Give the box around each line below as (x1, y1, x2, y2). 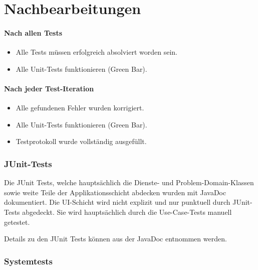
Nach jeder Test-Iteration (4, 83, 94, 93)
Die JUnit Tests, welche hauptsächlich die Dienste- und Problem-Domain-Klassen (4, 177, 254, 188)
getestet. (4, 216, 30, 227)
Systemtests (4, 254, 53, 267)
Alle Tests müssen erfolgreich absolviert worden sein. (16, 47, 177, 57)
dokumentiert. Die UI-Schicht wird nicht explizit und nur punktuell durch (4, 197, 230, 207)
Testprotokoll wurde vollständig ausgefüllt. (16, 136, 147, 147)
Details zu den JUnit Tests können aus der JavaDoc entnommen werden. (4, 233, 227, 244)
